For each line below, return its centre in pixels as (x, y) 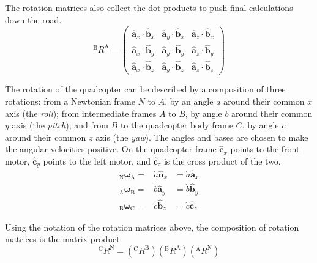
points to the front (265, 149)
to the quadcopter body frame (177, 125)
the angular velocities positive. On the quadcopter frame (111, 149)
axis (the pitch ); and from (60, 125)
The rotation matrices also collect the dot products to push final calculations (149, 7)
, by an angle (189, 101)
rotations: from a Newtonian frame (70, 101)
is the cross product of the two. (222, 161)
